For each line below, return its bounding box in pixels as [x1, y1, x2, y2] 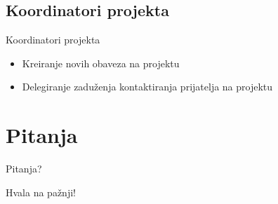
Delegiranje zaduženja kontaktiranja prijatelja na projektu [22, 79, 273, 94]
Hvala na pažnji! [6, 184, 76, 199]
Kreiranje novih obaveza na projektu [22, 55, 180, 70]
